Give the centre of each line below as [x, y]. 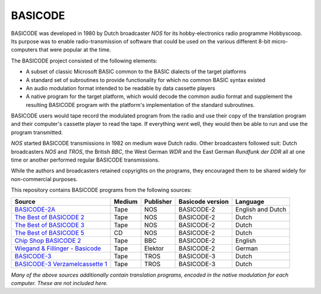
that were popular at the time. [75, 50]
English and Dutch [261, 209]
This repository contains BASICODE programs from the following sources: [101, 190]
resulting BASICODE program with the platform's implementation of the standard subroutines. [140, 105]
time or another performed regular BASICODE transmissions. [85, 160]
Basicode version [204, 201]
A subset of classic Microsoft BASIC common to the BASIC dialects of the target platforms [136, 72]
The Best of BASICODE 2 [49, 217]
